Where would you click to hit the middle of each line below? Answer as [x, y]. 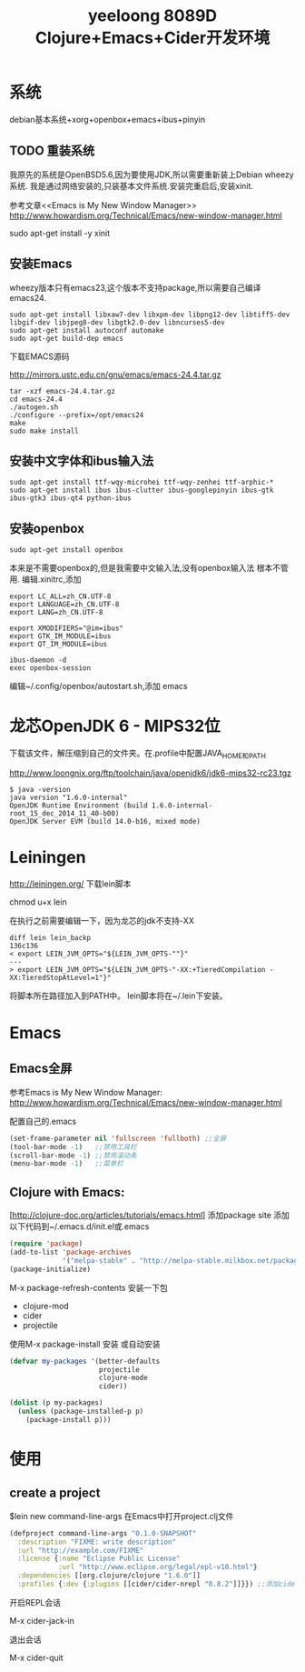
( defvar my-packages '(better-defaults [85, 1361]
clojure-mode [123, 1378]
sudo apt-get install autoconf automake [87, 330]
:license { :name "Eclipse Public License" [99, 1559]
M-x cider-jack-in [42, 1620]
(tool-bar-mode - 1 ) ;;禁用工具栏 [74, 1146]
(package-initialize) [50, 1269]
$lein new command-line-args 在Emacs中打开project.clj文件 [122, 1516]
